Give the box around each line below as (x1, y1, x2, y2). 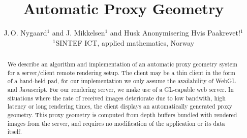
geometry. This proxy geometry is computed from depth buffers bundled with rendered (7, 111, 237, 119)
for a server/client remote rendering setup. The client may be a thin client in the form (7, 68, 236, 77)
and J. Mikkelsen (52, 27, 105, 38)
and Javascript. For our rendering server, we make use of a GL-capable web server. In (7, 85, 234, 94)
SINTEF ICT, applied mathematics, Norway (55, 37, 195, 48)
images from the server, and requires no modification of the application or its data (7, 119, 225, 127)
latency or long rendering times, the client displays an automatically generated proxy (7, 102, 233, 111)
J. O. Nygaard (4, 27, 47, 38)
